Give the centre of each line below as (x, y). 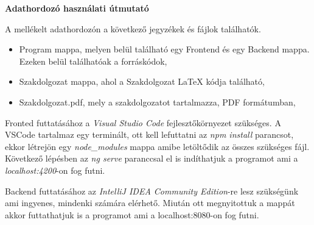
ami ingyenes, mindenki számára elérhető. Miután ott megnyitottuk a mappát (150, 203)
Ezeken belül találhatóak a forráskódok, (93, 61)
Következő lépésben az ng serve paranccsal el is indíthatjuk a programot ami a (152, 158)
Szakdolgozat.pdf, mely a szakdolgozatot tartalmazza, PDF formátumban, (157, 102)
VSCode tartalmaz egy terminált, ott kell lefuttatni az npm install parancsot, (149, 134)
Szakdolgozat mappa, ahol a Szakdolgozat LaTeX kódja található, (142, 81)
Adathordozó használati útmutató (77, 8)
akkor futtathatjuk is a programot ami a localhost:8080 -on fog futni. (132, 214)
